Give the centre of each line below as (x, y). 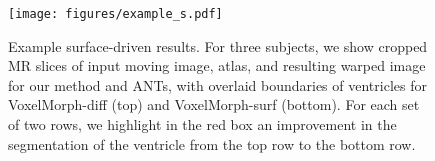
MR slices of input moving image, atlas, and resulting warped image (217, 65)
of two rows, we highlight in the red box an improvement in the (202, 124)
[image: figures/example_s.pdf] (115, 14)
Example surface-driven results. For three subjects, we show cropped (218, 45)
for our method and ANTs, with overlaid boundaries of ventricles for (217, 84)
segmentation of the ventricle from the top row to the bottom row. (212, 143)
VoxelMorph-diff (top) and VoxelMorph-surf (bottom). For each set (214, 104)
